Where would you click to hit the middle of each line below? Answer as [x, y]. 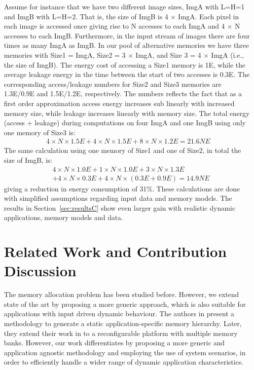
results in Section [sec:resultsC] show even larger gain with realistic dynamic [120, 207]
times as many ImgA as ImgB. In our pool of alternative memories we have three [127, 45]
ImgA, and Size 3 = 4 [168, 55]
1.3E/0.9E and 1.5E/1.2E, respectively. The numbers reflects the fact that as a [123, 93]
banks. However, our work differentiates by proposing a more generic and [114, 343]
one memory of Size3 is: [40, 132]
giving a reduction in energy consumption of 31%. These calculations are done [122, 188]
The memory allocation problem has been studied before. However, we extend [122, 294]
